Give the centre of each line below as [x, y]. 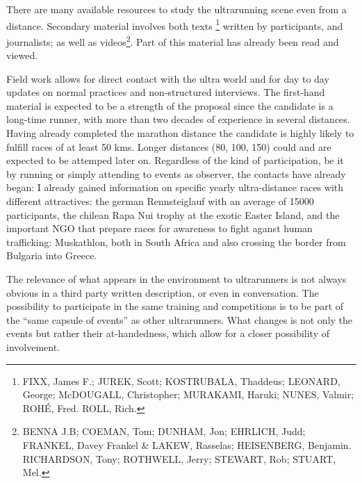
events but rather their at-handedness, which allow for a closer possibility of [168, 333]
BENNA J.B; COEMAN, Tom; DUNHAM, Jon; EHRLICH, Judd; [164, 431]
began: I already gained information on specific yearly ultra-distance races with [175, 187]
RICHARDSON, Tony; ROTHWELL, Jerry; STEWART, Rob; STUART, [179, 458]
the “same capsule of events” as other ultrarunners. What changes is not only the [180, 319]
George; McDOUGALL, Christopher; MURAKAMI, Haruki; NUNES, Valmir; [188, 394]
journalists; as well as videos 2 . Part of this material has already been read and [173, 40]
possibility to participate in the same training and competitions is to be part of [175, 306]
